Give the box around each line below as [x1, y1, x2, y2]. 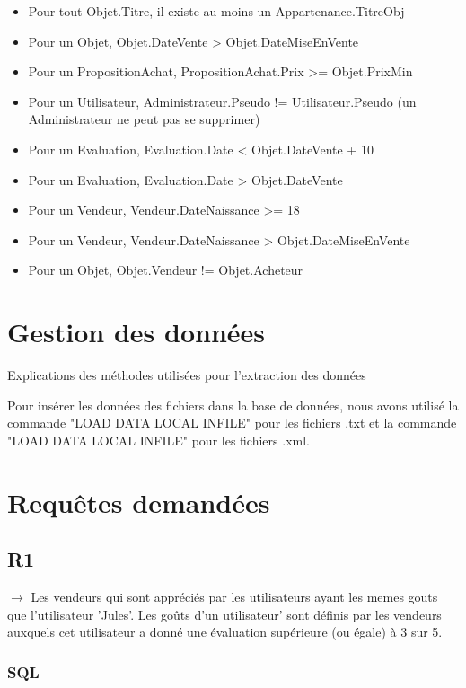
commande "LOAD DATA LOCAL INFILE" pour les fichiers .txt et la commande [7, 413, 457, 432]
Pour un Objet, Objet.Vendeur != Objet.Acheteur [28, 260, 303, 279]
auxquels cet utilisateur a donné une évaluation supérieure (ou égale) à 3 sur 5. [7, 622, 443, 641]
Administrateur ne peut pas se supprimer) [28, 110, 260, 128]
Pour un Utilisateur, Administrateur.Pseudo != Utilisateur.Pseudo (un [28, 92, 417, 110]
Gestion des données [7, 313, 266, 350]
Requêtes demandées [7, 483, 270, 520]
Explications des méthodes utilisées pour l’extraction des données [7, 366, 366, 384]
